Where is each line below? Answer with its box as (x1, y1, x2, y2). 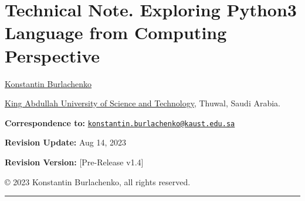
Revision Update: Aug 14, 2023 (5, 136, 127, 148)
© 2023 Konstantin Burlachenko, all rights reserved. (5, 175, 191, 188)
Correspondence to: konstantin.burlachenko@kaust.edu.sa (5, 116, 235, 129)
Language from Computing (5, 20, 227, 44)
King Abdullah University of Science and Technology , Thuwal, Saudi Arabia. (5, 97, 281, 109)
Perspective (5, 43, 100, 67)
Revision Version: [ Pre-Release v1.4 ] (5, 155, 144, 168)
